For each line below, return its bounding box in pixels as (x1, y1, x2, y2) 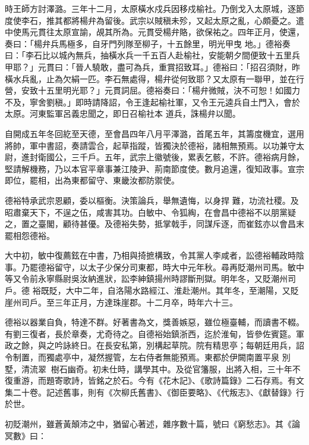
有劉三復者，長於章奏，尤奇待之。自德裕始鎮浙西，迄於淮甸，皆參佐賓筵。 (5, 327, 296, 340)
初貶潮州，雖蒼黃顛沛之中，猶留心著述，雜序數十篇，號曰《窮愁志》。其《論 (5, 418, 300, 430)
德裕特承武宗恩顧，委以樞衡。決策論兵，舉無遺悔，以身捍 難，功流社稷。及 (5, 194, 299, 206)
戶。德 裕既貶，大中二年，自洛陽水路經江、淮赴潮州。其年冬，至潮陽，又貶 (5, 284, 299, 297)
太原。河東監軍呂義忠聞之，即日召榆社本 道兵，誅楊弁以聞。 (5, 107, 241, 120)
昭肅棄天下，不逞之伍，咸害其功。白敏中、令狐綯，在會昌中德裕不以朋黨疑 (5, 206, 296, 218)
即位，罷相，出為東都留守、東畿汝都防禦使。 (5, 174, 179, 186)
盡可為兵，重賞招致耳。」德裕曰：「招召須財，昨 (116, 60, 300, 73)
